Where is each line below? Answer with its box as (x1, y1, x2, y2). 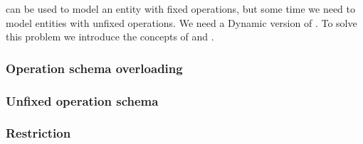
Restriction (6, 124, 71, 142)
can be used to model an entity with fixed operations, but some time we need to (6, 1, 356, 16)
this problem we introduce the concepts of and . (6, 29, 214, 44)
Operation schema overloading (6, 59, 183, 77)
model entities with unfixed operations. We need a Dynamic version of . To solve (6, 15, 357, 30)
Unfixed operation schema (6, 92, 159, 109)
